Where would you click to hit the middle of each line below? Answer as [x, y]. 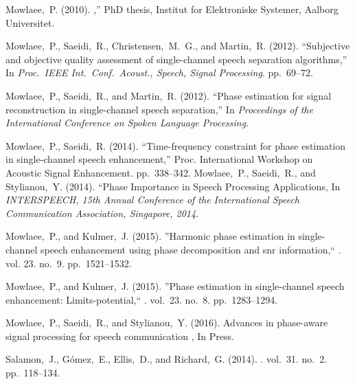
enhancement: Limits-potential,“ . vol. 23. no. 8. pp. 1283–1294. [142, 299]
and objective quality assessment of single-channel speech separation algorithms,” [176, 59]
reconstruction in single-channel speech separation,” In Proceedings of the [159, 109]
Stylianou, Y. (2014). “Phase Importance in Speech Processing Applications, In [173, 186]
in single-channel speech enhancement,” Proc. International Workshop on [159, 159]
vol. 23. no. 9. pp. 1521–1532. [69, 263]
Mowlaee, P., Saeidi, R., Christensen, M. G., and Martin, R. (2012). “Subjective [178, 46]
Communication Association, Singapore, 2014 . [102, 213]
